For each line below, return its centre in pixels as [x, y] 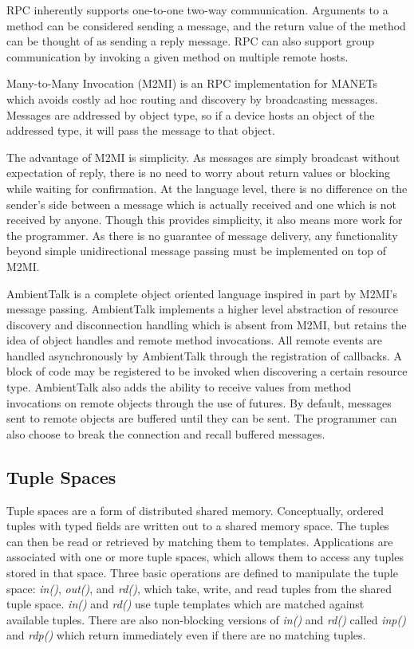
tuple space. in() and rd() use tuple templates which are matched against [185, 604]
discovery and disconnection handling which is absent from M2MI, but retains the [207, 324]
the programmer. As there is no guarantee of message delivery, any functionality [202, 235]
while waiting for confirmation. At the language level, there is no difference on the [207, 188]
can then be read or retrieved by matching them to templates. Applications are [200, 541]
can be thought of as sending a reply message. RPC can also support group [191, 41]
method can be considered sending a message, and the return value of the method [206, 25]
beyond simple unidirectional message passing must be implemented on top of [197, 251]
